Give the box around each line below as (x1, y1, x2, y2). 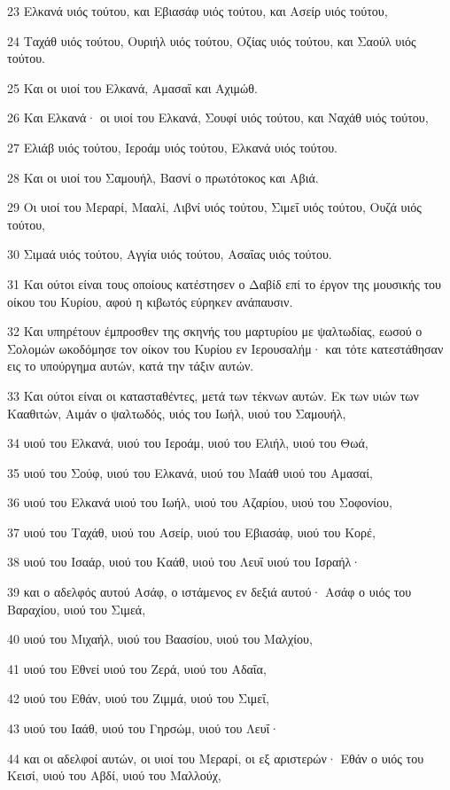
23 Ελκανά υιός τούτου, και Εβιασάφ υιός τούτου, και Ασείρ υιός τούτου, (7, 2, 388, 20)
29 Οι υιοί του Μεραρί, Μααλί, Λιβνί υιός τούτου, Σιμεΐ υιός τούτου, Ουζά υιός (7, 198, 422, 216)
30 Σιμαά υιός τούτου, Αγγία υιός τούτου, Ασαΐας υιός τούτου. (7, 245, 332, 263)
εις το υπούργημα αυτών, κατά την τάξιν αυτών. (7, 356, 254, 375)
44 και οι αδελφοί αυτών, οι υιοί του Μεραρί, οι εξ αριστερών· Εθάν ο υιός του (7, 748, 424, 767)
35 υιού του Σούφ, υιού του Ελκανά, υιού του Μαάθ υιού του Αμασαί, (7, 463, 373, 481)
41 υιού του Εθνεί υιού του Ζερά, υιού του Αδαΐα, (7, 659, 267, 677)
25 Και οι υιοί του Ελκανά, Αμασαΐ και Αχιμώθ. (7, 78, 258, 97)
